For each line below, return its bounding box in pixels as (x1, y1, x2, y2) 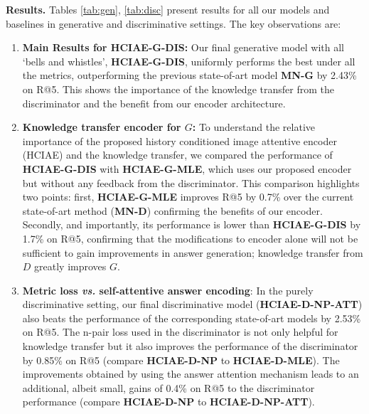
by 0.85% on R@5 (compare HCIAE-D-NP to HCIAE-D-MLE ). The (22, 352, 340, 367)
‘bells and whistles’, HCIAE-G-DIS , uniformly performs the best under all (22, 53, 355, 68)
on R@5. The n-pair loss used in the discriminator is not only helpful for (22, 324, 338, 339)
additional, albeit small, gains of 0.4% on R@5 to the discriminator (22, 380, 315, 395)
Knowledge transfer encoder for (22, 120, 181, 134)
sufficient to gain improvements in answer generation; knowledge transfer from (22, 245, 363, 260)
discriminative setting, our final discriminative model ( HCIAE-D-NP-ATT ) (22, 297, 363, 312)
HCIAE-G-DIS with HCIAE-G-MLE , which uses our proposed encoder (22, 161, 352, 176)
